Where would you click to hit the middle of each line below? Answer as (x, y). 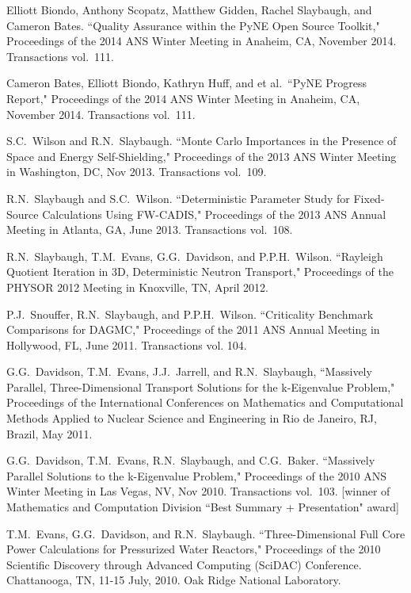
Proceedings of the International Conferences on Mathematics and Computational (205, 402)
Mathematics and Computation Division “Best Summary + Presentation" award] (203, 507)
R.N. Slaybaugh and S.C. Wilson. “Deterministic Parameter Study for (178, 198)
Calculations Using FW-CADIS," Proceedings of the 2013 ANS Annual (214, 214)
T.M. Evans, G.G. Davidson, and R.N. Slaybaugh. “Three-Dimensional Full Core (206, 533)
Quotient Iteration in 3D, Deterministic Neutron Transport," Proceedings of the (200, 272)
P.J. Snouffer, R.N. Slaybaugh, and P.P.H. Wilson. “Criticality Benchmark (190, 314)
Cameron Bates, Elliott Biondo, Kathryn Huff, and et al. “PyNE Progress (187, 83)
